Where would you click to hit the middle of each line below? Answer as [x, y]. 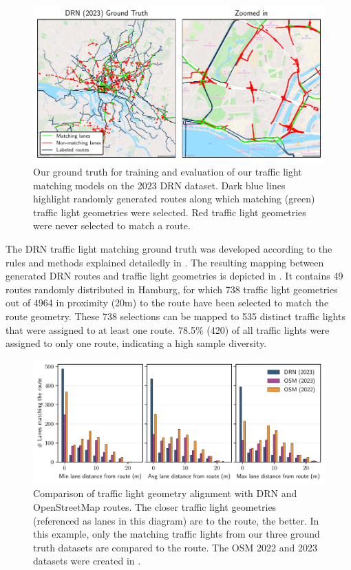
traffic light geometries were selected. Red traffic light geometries [170, 212]
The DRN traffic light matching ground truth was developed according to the [169, 249]
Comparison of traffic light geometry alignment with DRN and [165, 493]
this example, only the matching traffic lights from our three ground [177, 534]
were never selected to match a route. [112, 225]
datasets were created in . [87, 561]
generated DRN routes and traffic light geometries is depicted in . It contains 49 [174, 276]
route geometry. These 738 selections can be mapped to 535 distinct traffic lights [175, 316]
